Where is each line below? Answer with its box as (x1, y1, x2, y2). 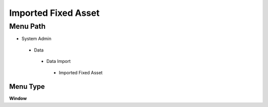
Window (9, 96, 27, 102)
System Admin (21, 36, 52, 42)
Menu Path (9, 22, 46, 31)
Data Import (46, 58, 71, 64)
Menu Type (9, 82, 45, 91)
